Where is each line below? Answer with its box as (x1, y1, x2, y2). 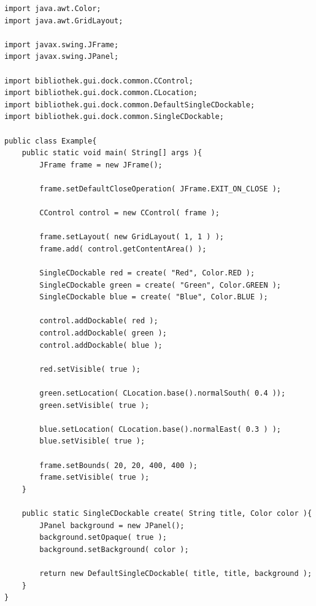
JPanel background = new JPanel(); (39, 521, 185, 530)
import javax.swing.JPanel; (4, 52, 119, 61)
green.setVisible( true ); (39, 401, 150, 410)
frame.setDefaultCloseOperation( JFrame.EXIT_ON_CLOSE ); (39, 184, 282, 193)
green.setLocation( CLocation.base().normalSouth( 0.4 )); (39, 389, 286, 397)
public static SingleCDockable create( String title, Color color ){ (21, 508, 312, 518)
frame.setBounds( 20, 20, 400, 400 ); (39, 461, 198, 470)
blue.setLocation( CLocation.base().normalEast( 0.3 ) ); (39, 424, 282, 434)
